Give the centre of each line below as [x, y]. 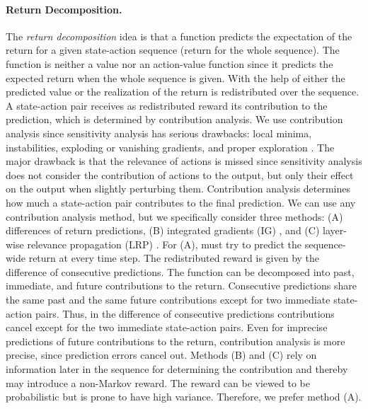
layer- [334, 230]
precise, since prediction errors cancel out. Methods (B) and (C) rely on [161, 355]
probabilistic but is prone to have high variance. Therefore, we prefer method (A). [184, 397]
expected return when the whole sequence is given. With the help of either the [176, 77]
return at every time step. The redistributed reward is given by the [174, 258]
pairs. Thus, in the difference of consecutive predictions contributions [185, 313]
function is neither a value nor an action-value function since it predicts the [169, 63]
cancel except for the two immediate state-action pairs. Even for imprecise [167, 327]
